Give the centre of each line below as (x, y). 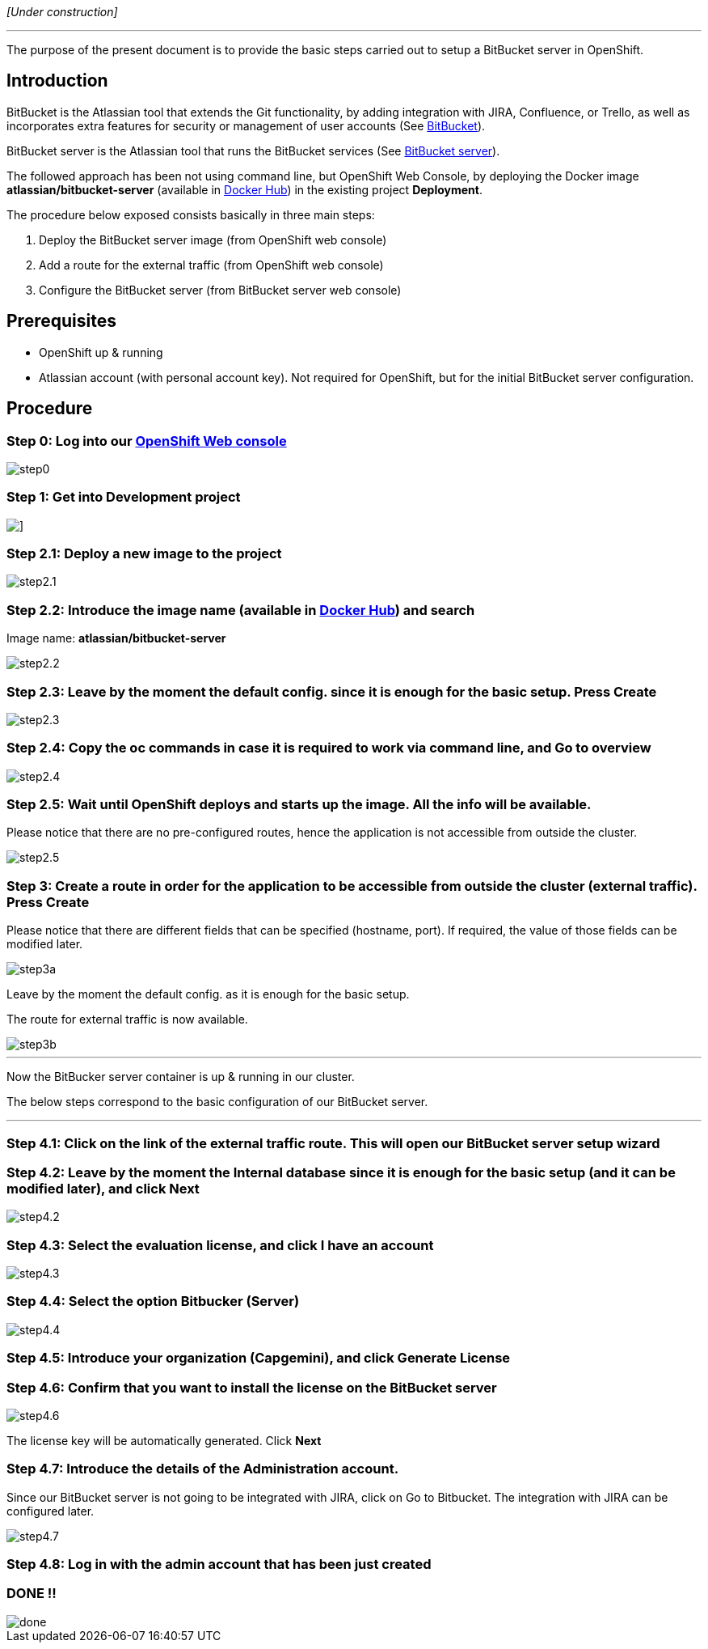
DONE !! (32, 1594)
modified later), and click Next (103, 1188)
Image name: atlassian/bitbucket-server (116, 638)
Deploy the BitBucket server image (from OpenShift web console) (213, 240)
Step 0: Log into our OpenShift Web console (147, 441)
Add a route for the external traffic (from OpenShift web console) (211, 265)
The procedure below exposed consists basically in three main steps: (191, 214)
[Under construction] (62, 12)
